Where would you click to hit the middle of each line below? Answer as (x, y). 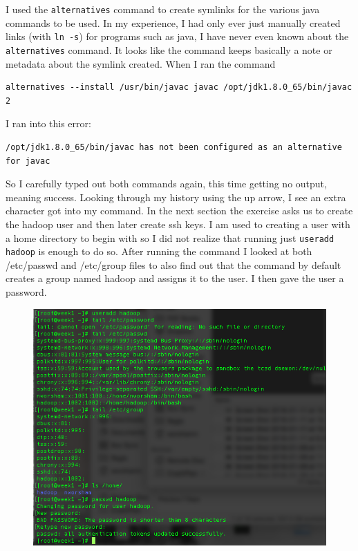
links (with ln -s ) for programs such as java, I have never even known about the (177, 36)
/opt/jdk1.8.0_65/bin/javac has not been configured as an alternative (174, 147)
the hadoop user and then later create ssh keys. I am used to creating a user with (178, 224)
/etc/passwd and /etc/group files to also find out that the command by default (173, 264)
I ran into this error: (48, 123)
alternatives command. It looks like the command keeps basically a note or (169, 49)
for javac (28, 161)
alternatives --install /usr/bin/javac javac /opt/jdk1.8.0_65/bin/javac (179, 87)
